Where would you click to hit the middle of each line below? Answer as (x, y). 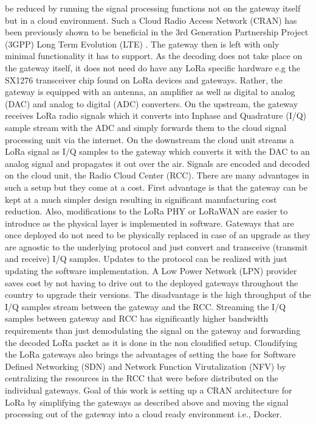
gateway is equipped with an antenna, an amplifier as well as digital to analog (150, 92)
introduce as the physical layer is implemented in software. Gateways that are (149, 223)
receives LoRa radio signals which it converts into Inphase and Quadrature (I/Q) (156, 115)
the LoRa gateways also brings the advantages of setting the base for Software (150, 354)
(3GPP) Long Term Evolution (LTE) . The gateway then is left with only (142, 44)
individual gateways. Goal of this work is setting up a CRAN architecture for (149, 390)
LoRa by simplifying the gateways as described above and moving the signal (147, 402)
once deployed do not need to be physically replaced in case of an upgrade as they (158, 235)
